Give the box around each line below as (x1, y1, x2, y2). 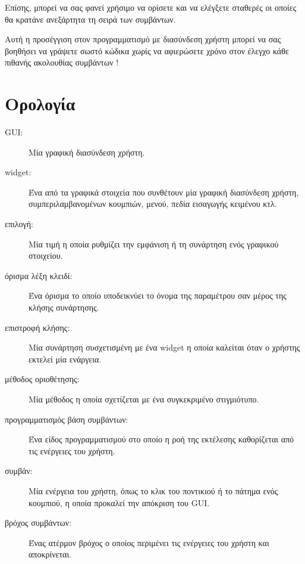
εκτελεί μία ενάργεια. (29, 352, 102, 365)
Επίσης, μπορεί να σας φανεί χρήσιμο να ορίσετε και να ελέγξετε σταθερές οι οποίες (5, 1, 297, 13)
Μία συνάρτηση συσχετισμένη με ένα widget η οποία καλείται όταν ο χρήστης (29, 341, 300, 354)
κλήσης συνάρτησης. (29, 301, 99, 314)
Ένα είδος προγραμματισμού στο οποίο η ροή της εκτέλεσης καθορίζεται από (29, 433, 294, 445)
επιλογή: (5, 218, 33, 230)
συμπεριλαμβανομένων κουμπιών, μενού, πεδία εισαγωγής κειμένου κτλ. (29, 197, 277, 210)
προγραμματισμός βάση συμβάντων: (5, 413, 128, 425)
